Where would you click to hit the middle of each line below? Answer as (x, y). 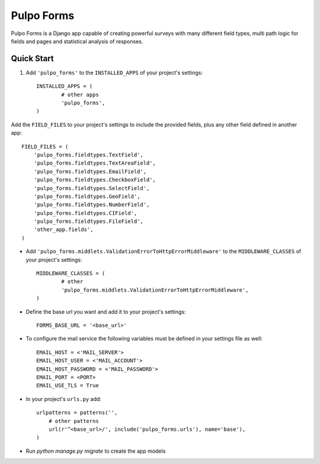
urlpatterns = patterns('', (77, 413)
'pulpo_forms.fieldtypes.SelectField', (92, 188)
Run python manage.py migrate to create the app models (96, 451)
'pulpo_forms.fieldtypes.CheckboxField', (95, 180)
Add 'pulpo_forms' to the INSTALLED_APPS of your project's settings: (114, 72)
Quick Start (32, 59)
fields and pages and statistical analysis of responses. (77, 41)
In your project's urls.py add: (64, 399)
